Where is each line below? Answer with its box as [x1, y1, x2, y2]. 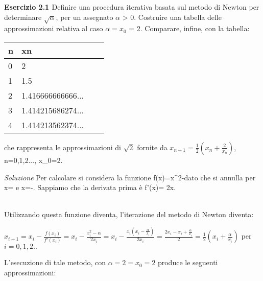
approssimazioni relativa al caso [4, 23, 103, 34]
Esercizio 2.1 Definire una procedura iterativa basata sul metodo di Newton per [4, 2, 259, 12]
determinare [4, 11, 42, 22]
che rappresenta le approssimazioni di [4, 142, 122, 152]
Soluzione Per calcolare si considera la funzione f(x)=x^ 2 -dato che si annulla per [4, 172, 256, 182]
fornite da [137, 142, 168, 152]
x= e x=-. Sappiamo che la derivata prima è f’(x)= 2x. [4, 182, 176, 193]
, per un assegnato [56, 11, 113, 22]
